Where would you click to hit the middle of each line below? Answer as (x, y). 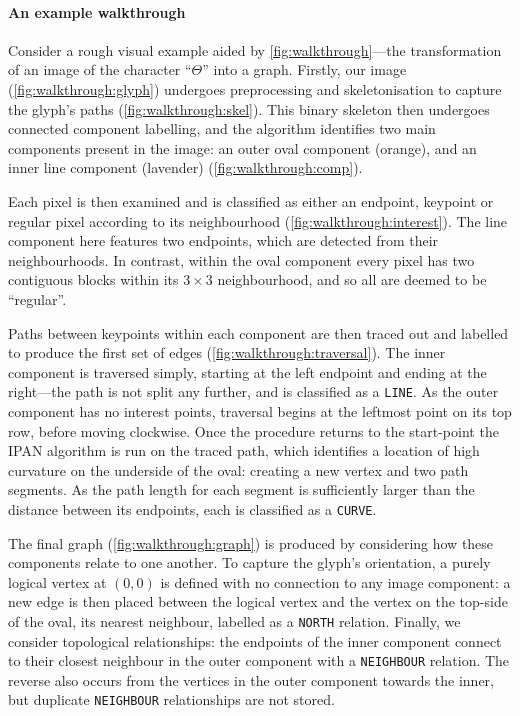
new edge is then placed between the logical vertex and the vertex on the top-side (258, 601)
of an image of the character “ (100, 69)
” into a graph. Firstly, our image (304, 69)
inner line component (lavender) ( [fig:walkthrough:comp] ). (185, 167)
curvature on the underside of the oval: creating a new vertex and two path (238, 469)
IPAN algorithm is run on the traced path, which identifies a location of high (244, 450)
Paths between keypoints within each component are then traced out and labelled (258, 332)
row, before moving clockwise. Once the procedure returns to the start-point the (253, 430)
